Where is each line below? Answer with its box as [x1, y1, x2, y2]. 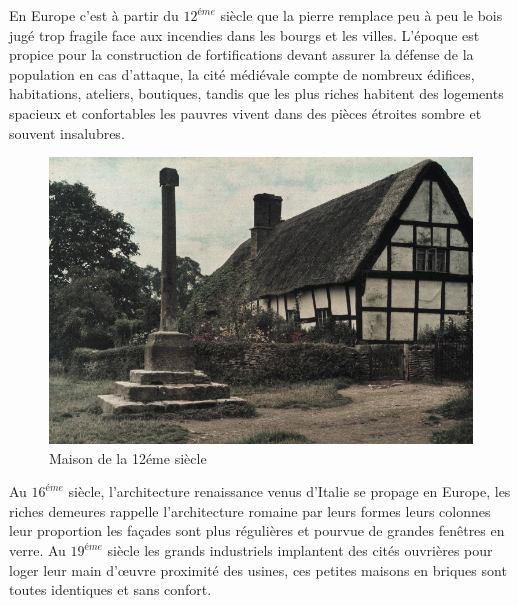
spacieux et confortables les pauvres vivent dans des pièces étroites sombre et [9, 102, 482, 123]
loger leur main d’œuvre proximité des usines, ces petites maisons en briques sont [9, 559, 507, 580]
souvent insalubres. [9, 122, 125, 143]
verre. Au [9, 540, 66, 561]
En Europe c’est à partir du [9, 5, 179, 25]
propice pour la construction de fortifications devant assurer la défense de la [9, 44, 474, 65]
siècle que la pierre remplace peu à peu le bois [220, 5, 503, 25]
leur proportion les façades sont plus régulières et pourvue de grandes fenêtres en [9, 520, 505, 541]
